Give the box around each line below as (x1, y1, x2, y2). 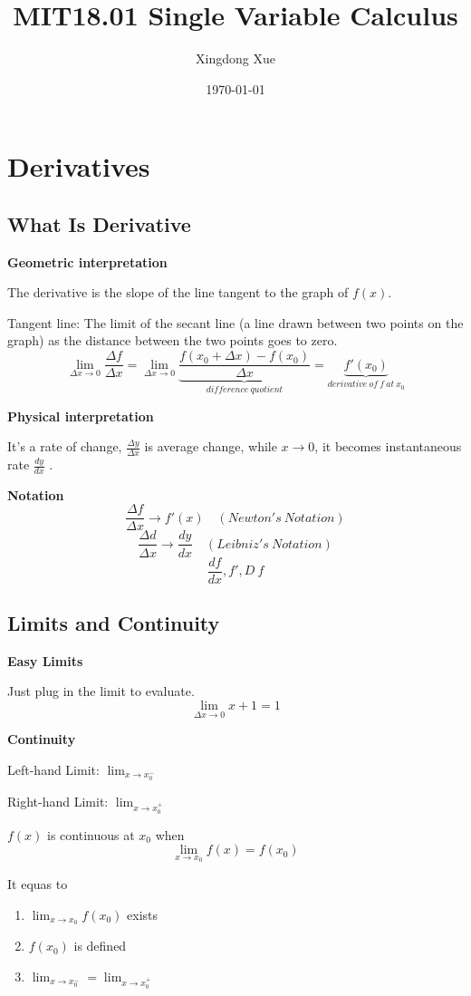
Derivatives (7, 148, 150, 185)
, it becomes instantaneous (314, 437, 462, 456)
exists (127, 904, 159, 923)
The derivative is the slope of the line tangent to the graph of (7, 283, 349, 302)
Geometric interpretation (7, 252, 168, 271)
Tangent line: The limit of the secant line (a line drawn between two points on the (7, 313, 464, 332)
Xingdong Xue (196, 49, 275, 68)
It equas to (7, 874, 68, 893)
